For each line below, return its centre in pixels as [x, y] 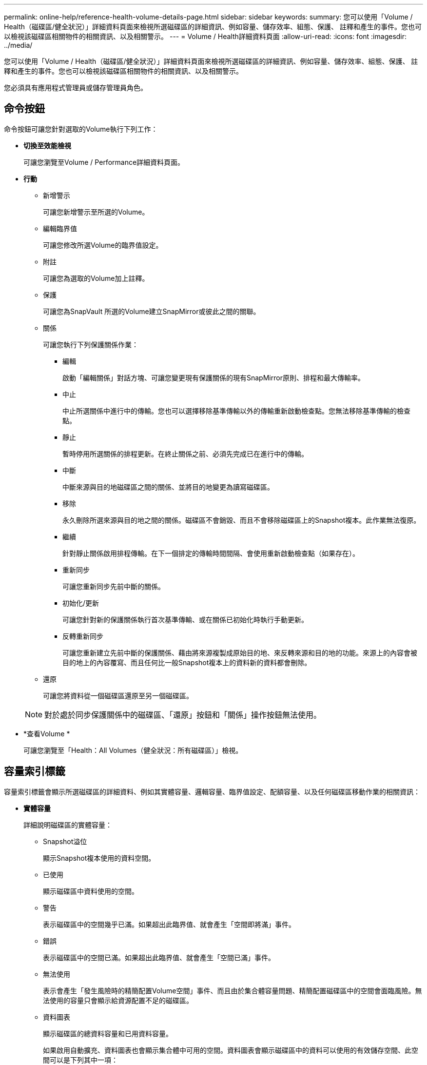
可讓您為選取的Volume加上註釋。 [96, 278]
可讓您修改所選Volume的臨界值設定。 [103, 245]
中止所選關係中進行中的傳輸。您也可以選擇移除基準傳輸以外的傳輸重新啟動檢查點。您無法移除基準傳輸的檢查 [236, 411]
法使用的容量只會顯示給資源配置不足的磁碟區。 [118, 1000]
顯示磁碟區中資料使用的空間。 [91, 891]
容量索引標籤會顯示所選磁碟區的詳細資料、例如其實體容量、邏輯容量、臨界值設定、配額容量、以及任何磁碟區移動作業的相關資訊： [212, 791]
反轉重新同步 [83, 636]
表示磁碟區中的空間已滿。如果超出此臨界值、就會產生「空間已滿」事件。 [159, 957]
